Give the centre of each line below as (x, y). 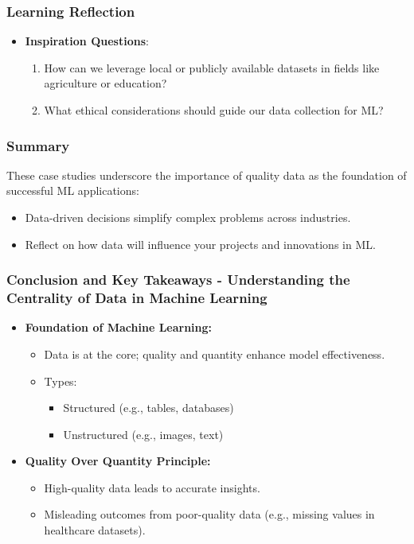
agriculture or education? (105, 83)
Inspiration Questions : (87, 41)
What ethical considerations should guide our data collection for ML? (214, 110)
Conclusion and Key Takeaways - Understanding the (178, 280)
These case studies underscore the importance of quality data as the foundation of (207, 175)
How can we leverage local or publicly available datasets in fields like (212, 67)
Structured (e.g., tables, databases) (148, 408)
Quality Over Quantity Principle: (118, 461)
